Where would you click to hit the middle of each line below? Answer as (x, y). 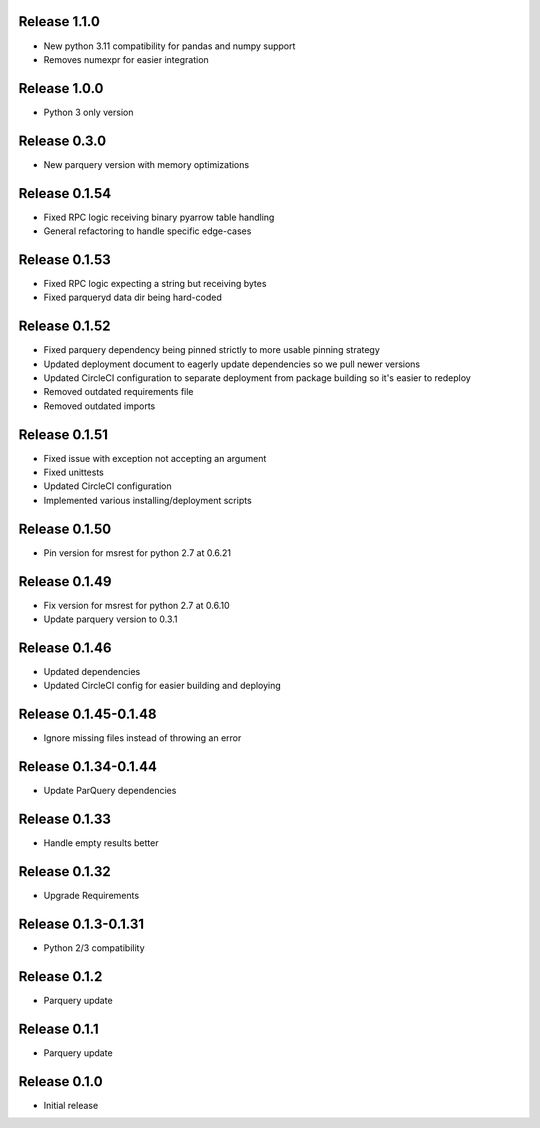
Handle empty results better (101, 843)
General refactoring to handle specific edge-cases (147, 231)
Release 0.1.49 (65, 581)
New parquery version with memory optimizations (146, 164)
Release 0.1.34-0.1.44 (87, 766)
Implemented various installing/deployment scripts (147, 500)
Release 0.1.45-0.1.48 (87, 714)
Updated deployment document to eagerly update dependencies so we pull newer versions (231, 364)
